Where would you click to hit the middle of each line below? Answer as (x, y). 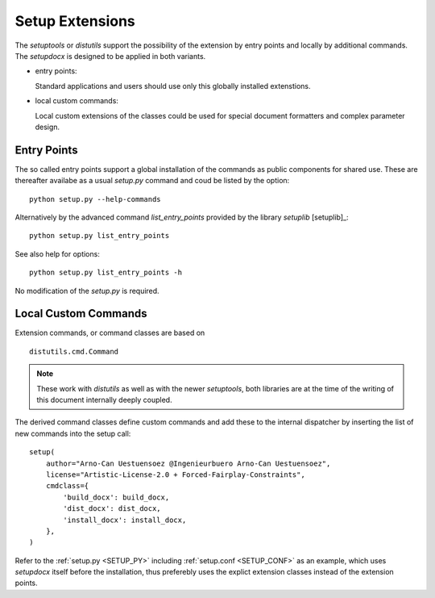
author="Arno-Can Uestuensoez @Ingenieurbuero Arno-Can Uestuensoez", (188, 463)
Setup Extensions (75, 21)
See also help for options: (57, 253)
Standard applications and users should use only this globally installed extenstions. (173, 86)
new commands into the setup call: (73, 433)
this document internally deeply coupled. (104, 400)
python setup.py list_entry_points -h (106, 273)
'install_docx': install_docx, (125, 520)
